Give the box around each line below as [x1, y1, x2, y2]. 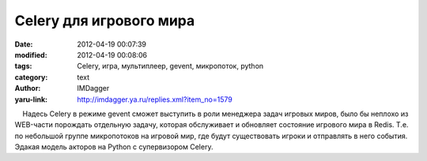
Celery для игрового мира [14, 12, 195, 29]
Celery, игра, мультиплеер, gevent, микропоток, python [77, 62, 264, 71]
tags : [14, 62, 32, 71]
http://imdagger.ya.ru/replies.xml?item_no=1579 [77, 95, 232, 104]
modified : [14, 50, 47, 59]
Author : [14, 84, 41, 93]
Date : [14, 39, 33, 49]
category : [14, 72, 48, 82]
